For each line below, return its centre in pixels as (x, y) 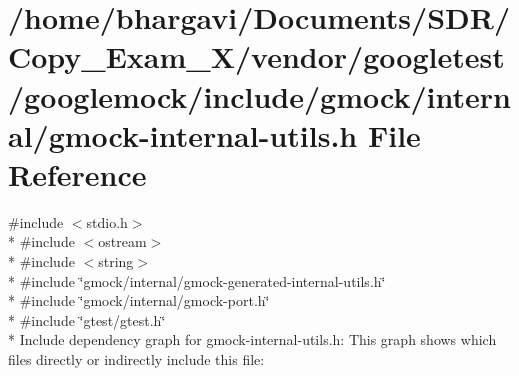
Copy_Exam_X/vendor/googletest (256, 56)
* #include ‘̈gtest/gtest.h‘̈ (87, 319)
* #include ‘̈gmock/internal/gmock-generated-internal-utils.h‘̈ (197, 280)
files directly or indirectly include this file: (136, 359)
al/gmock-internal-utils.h (183, 134)
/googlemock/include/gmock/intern (259, 95)
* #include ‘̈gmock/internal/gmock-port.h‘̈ (139, 300)
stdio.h (107, 221)
